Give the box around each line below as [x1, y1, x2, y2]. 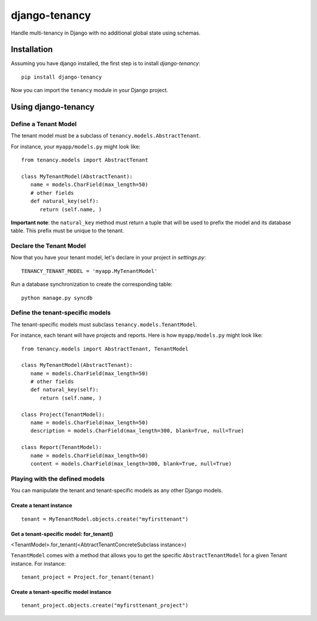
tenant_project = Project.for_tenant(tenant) [21, 574, 155, 580]
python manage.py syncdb [21, 294, 93, 301]
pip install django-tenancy [21, 73, 102, 80]
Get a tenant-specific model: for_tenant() [11, 530, 114, 537]
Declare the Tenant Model [11, 242, 86, 250]
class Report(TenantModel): [21, 444, 102, 451]
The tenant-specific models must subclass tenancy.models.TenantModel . [11, 320, 198, 328]
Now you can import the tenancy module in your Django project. [11, 87, 168, 94]
